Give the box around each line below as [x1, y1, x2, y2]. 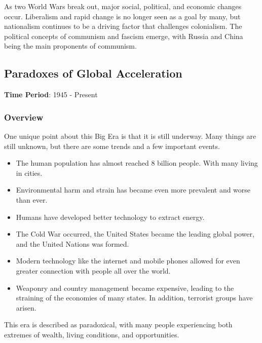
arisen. [16, 302, 36, 313]
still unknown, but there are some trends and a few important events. [4, 140, 220, 151]
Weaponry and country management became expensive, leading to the [16, 282, 234, 293]
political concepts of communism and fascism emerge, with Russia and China [4, 30, 243, 41]
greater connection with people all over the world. [16, 265, 171, 276]
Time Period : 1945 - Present [4, 89, 98, 100]
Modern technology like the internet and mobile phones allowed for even [16, 255, 240, 266]
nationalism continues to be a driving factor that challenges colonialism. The [4, 21, 242, 31]
